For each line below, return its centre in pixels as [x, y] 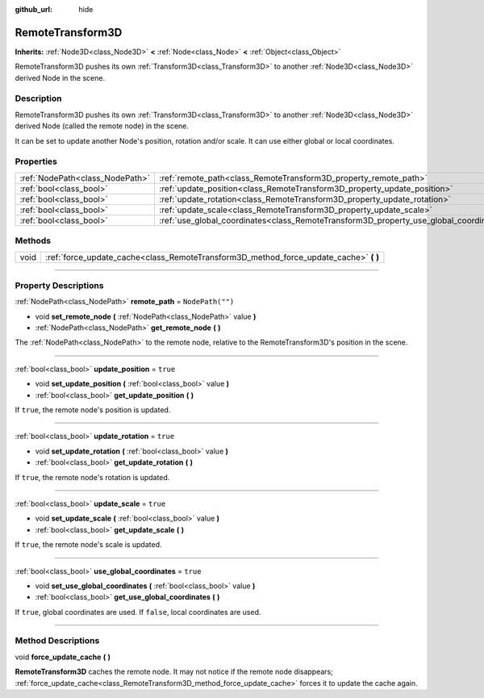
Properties [36, 161]
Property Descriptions [59, 285]
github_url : [33, 9]
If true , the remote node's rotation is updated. [92, 477]
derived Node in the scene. [60, 77]
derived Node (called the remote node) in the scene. [102, 126]
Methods [33, 240]
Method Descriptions [57, 641]
